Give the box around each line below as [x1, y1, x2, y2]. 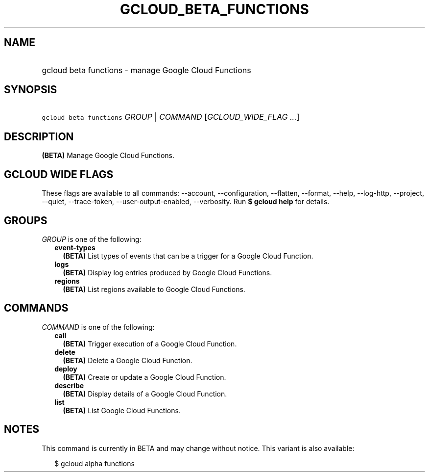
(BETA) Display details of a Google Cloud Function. [63, 389, 227, 398]
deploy [54, 364, 77, 373]
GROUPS [4, 214, 48, 227]
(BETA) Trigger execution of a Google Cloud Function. [63, 339, 237, 348]
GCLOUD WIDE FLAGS [4, 168, 114, 181]
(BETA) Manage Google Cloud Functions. [42, 151, 175, 160]
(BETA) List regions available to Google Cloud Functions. [63, 285, 245, 293]
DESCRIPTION [4, 130, 74, 143]
